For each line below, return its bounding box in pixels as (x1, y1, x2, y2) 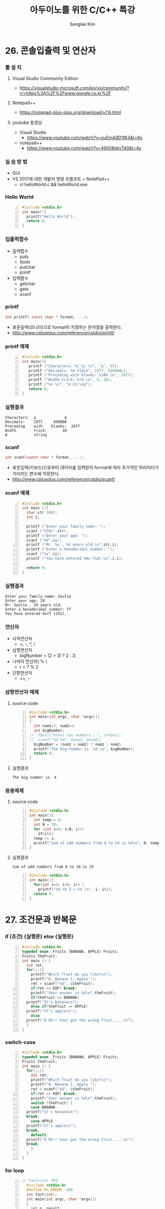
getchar (19, 281, 36, 287)
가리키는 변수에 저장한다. (12, 471, 60, 476)
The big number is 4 (12, 775, 56, 780)
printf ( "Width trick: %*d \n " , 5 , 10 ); (28, 377, 112, 382)
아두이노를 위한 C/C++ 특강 (29, 4, 136, 16)
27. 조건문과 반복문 (5, 914, 77, 925)
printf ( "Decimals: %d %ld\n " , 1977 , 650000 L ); (28, 368, 128, 373)
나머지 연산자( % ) (12, 659, 48, 664)
